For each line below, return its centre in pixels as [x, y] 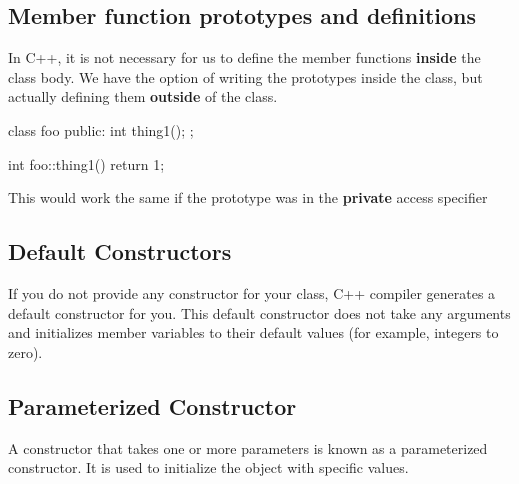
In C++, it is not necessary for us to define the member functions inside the [244, 57]
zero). [25, 351]
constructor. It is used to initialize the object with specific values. [208, 467]
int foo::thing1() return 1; [86, 163]
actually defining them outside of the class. [143, 96]
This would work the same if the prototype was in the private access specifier [248, 197]
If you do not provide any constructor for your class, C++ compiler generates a [252, 292]
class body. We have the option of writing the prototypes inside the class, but [245, 76]
